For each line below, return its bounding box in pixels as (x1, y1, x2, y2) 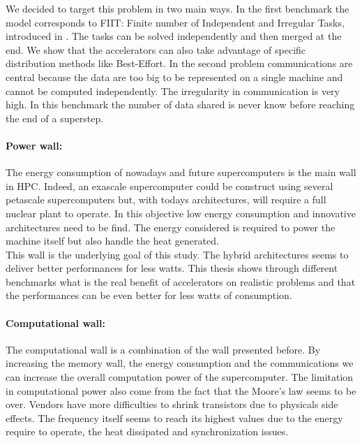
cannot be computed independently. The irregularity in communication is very (6, 83, 340, 98)
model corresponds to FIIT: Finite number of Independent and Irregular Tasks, (6, 15, 345, 29)
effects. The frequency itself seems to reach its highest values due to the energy (6, 410, 343, 425)
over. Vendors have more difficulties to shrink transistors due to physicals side (6, 397, 338, 412)
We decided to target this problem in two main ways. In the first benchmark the (6, 1, 349, 15)
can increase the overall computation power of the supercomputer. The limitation (6, 370, 354, 384)
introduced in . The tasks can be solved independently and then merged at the (6, 29, 342, 43)
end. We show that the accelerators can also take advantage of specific (6, 42, 306, 57)
